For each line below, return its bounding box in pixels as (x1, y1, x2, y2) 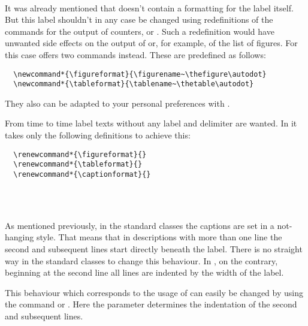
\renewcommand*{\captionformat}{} (13, 170, 151, 179)
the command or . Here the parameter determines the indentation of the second (5, 298, 297, 310)
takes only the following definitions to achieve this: (5, 129, 191, 141)
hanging (5, 231, 34, 243)
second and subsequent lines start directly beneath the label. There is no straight (5, 243, 303, 255)
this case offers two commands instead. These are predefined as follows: (5, 48, 266, 61)
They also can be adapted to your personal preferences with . (5, 96, 230, 109)
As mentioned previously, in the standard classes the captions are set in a (5, 219, 274, 231)
